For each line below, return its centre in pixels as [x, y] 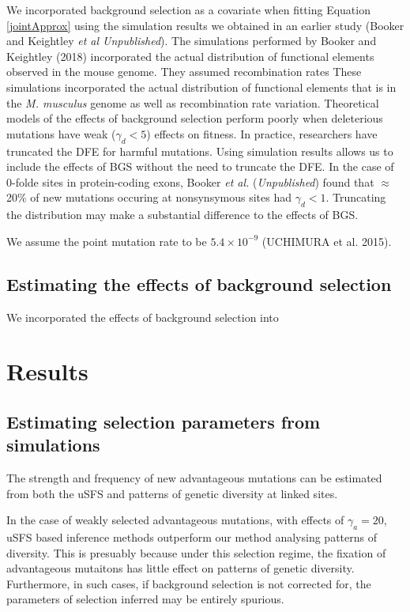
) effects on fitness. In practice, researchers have [262, 133]
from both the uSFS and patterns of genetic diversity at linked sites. [172, 493]
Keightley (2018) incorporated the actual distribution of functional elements [190, 56]
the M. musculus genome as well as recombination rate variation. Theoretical [193, 102]
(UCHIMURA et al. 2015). [327, 241]
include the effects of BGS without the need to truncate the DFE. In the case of [200, 166]
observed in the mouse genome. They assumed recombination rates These [184, 72]
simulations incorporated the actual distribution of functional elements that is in [201, 87]
